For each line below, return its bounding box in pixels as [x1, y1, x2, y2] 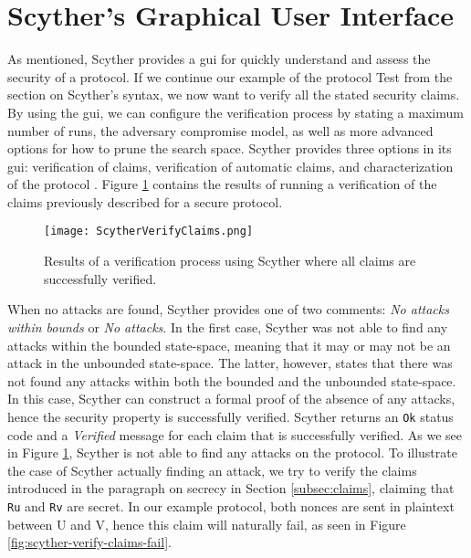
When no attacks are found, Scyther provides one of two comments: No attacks [7, 300, 449, 319]
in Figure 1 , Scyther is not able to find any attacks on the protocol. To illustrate [7, 443, 457, 462]
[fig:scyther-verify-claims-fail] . [7, 532, 172, 552]
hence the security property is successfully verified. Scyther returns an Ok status [7, 406, 454, 426]
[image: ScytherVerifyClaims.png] [44, 225, 254, 238]
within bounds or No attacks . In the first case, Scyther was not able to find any [7, 317, 448, 336]
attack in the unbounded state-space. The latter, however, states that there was [7, 353, 453, 373]
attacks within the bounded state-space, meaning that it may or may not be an [7, 335, 451, 354]
